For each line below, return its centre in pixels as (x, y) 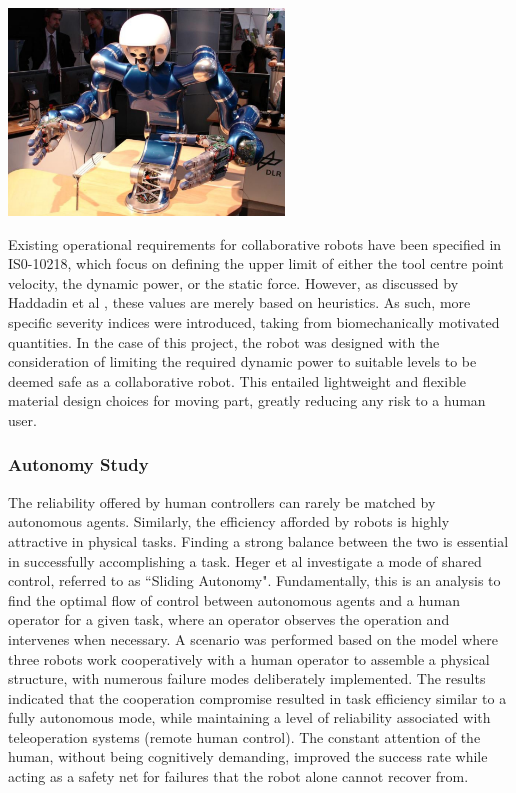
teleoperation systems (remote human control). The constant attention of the (244, 736)
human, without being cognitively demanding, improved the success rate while (248, 756)
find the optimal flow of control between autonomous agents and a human (234, 599)
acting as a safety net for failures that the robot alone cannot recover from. (238, 776)
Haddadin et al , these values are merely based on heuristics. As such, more (239, 302)
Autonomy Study (78, 464)
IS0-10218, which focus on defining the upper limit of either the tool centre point (256, 263)
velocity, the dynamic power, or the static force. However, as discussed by (233, 282)
